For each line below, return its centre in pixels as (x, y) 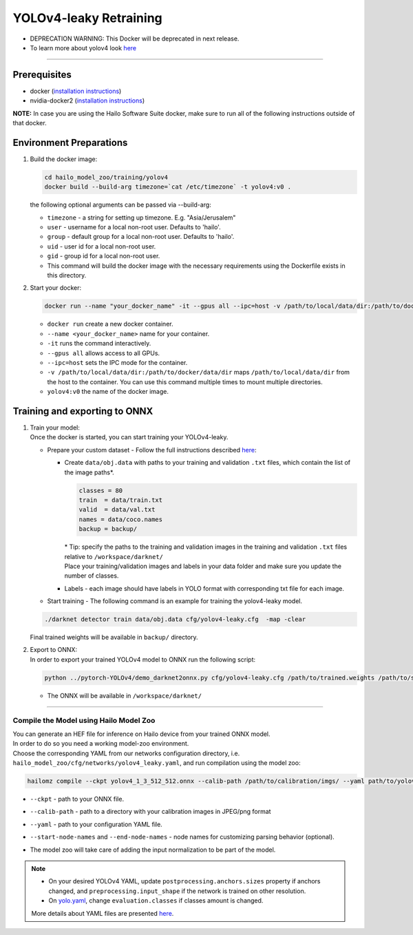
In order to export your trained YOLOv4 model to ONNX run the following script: (143, 659)
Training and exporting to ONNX (83, 411)
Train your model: (55, 428)
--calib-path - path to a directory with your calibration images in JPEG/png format (150, 812)
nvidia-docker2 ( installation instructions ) (87, 101)
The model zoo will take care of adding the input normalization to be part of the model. (153, 850)
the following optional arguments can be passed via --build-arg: (120, 205)
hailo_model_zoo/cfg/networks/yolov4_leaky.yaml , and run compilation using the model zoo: (157, 763)
